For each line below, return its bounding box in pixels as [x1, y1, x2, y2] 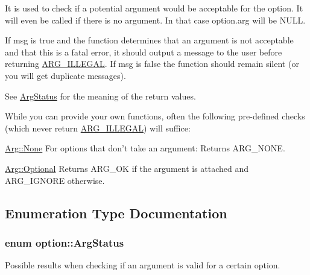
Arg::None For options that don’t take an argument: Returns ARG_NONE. [5, 142, 285, 154]
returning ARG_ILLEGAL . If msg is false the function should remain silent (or [5, 57, 299, 70]
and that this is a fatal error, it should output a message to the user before [5, 45, 282, 58]
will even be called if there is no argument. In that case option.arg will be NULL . [5, 13, 306, 26]
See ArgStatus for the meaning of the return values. [5, 89, 196, 102]
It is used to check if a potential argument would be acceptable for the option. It [5, 2, 303, 14]
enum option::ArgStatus [5, 235, 124, 250]
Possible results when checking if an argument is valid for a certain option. [5, 259, 280, 271]
